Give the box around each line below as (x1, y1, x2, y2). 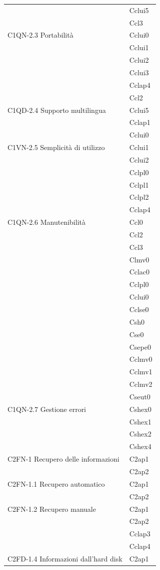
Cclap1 (129, 117, 150, 127)
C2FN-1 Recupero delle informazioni (7, 454, 119, 464)
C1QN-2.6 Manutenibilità (7, 217, 85, 227)
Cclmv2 (129, 379, 152, 389)
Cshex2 (129, 429, 151, 439)
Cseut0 (129, 391, 150, 401)
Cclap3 (129, 528, 150, 539)
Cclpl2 (129, 192, 149, 202)
